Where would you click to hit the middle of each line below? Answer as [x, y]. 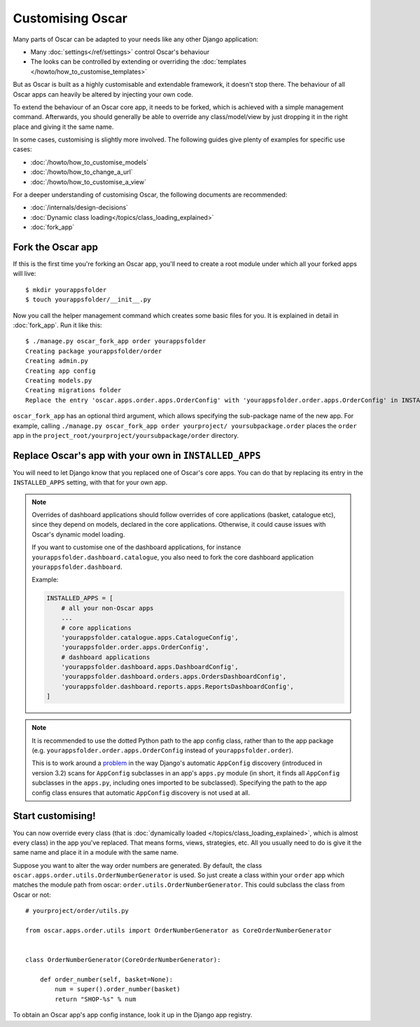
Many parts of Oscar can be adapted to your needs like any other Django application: [136, 39]
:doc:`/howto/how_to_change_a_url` [82, 172]
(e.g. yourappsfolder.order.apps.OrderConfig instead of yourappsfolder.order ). [162, 750]
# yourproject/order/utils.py [77, 911]
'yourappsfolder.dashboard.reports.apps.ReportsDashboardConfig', [177, 686]
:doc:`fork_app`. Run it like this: [58, 325]
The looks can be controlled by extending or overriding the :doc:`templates [138, 62]
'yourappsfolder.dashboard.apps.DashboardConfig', [150, 667]
